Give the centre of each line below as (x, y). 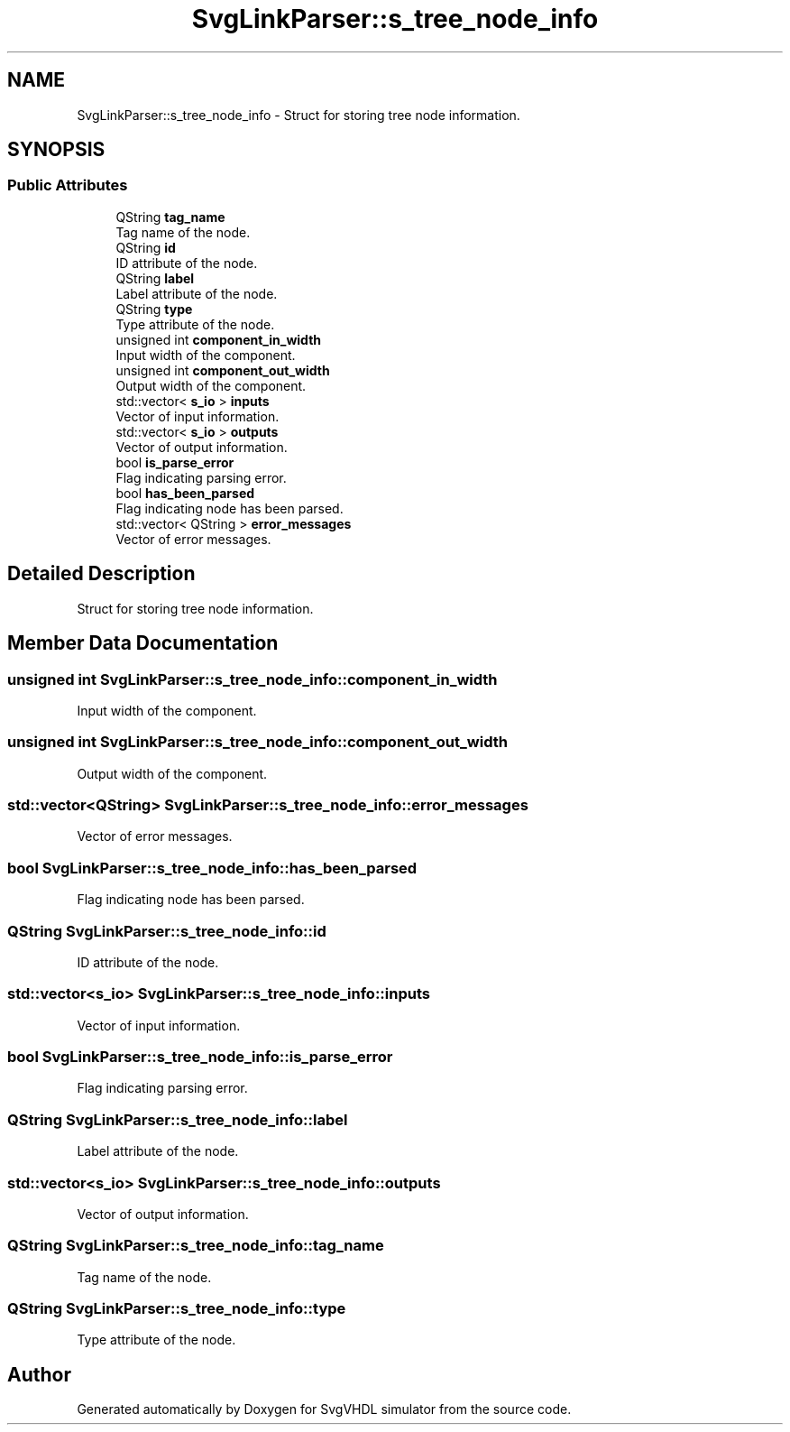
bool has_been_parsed (185, 493)
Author (39, 1374)
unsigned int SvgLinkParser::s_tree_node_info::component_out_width (257, 742)
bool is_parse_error (175, 462)
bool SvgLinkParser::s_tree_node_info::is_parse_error (200, 1057)
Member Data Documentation (143, 643)
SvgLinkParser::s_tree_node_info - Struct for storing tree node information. (299, 115)
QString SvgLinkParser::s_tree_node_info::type (177, 1308)
